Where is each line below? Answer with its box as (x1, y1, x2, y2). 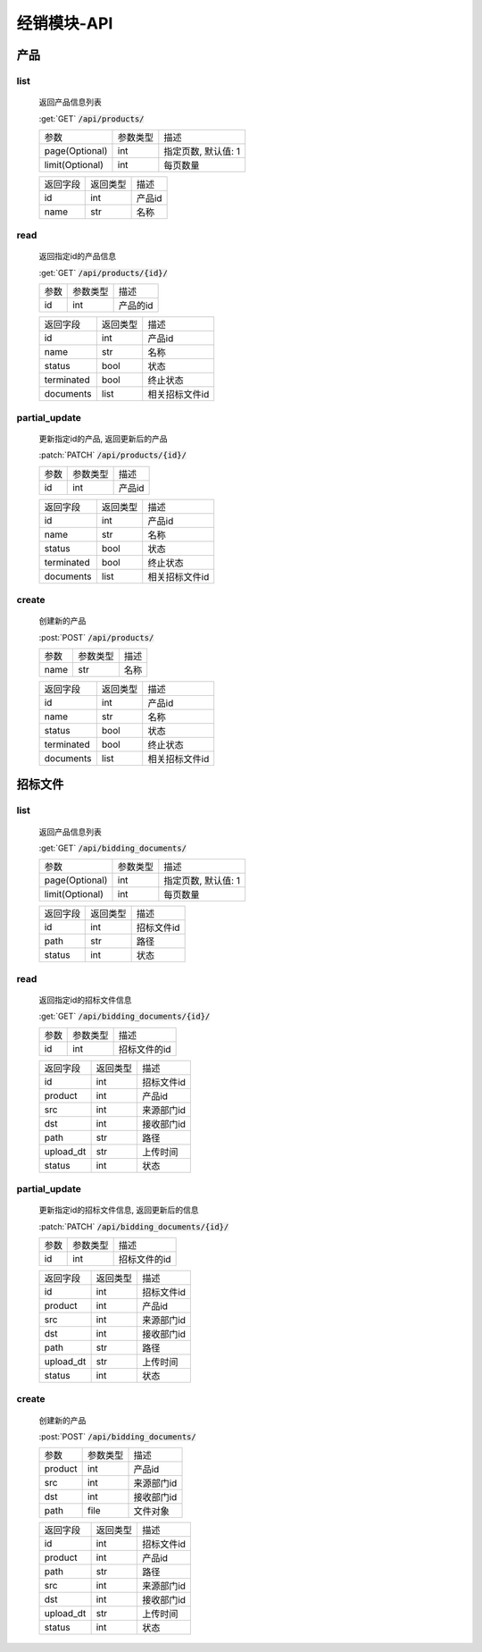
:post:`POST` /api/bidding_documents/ (38, 1430, 196, 1442)
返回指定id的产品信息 (38, 251, 116, 262)
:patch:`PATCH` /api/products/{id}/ (38, 449, 187, 460)
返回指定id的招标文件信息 (38, 994, 132, 1005)
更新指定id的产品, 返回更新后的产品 (38, 433, 168, 444)
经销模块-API (16, 13, 113, 33)
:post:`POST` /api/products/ (38, 632, 154, 642)
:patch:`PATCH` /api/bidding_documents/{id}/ (38, 1220, 229, 1232)
